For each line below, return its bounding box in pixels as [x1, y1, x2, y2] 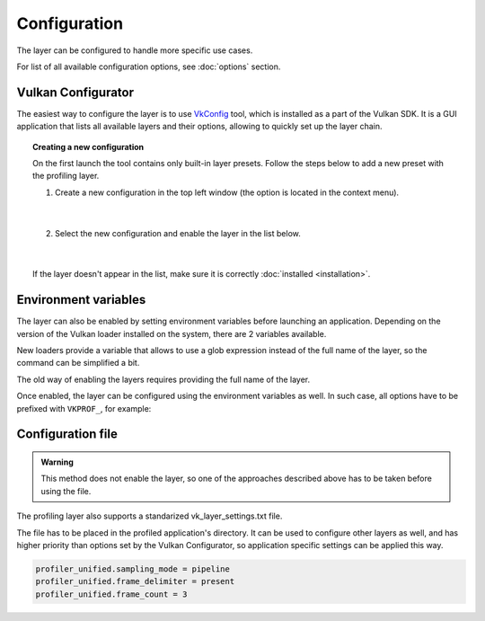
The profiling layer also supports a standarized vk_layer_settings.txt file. [16, 510, 283, 521]
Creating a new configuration [32, 141, 145, 152]
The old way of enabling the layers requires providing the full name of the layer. [16, 374, 310, 385]
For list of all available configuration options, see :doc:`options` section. [16, 61, 281, 72]
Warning [40, 457, 74, 467]
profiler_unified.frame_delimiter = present [35, 576, 235, 587]
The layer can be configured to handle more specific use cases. [16, 45, 253, 56]
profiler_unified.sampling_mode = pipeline [35, 563, 231, 574]
